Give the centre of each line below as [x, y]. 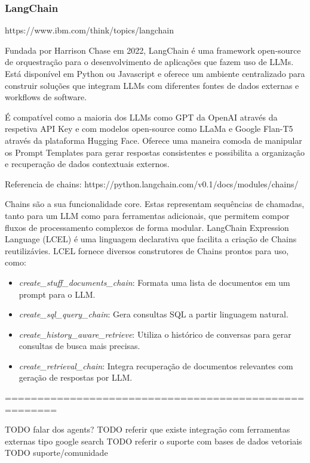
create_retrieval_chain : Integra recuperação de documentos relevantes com [156, 365]
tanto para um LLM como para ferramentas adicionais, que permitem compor [147, 215]
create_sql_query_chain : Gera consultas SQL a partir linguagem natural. [154, 314]
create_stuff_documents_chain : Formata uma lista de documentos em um [154, 282]
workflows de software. [46, 97]
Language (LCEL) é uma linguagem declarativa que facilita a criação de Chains [151, 239]
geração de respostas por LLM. [76, 377]
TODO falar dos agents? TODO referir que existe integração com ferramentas [148, 429]
